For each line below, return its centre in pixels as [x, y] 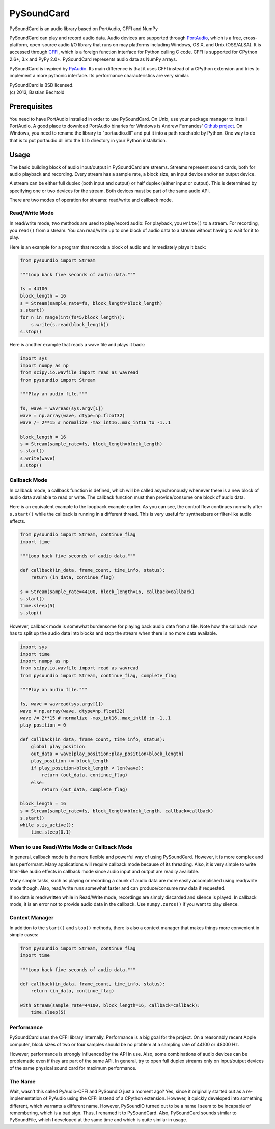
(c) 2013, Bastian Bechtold [37, 92]
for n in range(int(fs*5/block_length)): [73, 317]
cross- [250, 38]
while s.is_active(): [47, 825]
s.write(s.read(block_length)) [70, 325]
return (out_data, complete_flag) [85, 789]
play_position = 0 [43, 725]
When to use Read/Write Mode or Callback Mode [71, 847]
